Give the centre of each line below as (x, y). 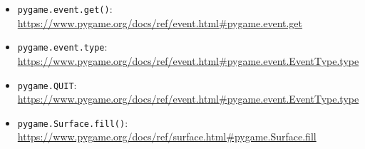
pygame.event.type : (62, 47)
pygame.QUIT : (47, 84)
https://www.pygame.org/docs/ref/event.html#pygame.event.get (160, 22)
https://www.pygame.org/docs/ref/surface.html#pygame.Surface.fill (167, 137)
